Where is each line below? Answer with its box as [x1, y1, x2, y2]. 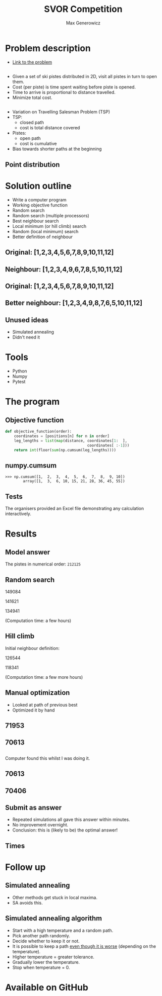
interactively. [5, 511, 31, 517]
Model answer [5, 548, 51, 556]
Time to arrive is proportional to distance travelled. [12, 90, 116, 95]
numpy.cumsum [5, 461, 57, 469]
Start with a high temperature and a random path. [12, 927, 113, 933]
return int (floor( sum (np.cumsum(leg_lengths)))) [14, 448, 116, 453]
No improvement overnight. [12, 822, 68, 828]
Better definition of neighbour [12, 234, 73, 240]
